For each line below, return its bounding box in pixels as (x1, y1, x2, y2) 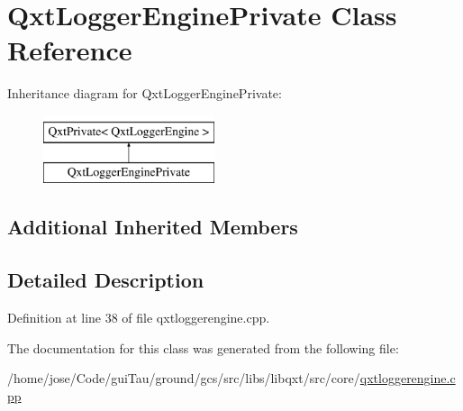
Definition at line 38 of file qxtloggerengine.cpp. (7, 308, 270, 327)
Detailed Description (7, 266, 204, 294)
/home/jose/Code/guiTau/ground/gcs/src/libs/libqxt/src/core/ (7, 369, 360, 388)
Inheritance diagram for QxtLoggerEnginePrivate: (7, 84, 282, 103)
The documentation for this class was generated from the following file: (7, 338, 399, 357)
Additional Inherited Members (7, 213, 298, 241)
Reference (7, 32, 132, 68)
